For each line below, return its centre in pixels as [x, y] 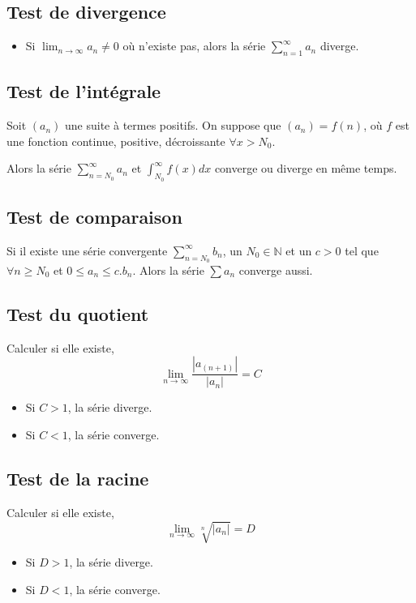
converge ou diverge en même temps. [306, 168]
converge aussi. [276, 270]
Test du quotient [78, 313]
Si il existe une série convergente [87, 250]
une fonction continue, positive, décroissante [116, 141]
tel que [362, 250]
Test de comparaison [94, 216]
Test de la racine [78, 478]
